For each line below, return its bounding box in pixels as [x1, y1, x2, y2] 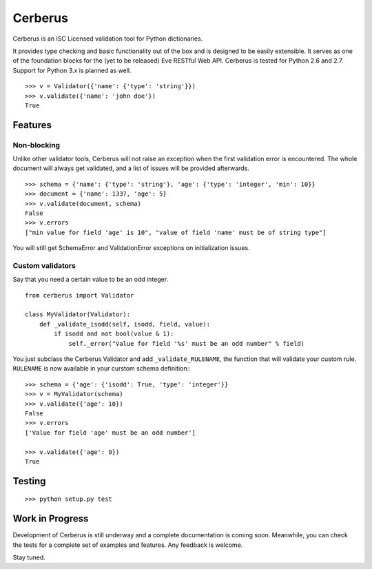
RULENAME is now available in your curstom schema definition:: [12, 364, 191, 373]
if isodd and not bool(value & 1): [54, 330, 174, 338]
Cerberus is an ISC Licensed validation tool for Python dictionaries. [12, 34, 203, 43]
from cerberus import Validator [25, 291, 134, 299]
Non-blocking [12, 140, 61, 149]
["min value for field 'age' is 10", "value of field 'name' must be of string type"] [25, 228, 327, 236]
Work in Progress [12, 513, 89, 525]
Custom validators [12, 260, 76, 270]
